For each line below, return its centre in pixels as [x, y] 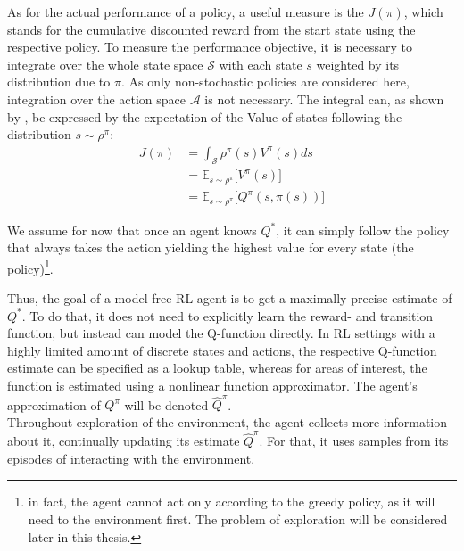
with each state [261, 64]
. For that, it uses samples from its [354, 441]
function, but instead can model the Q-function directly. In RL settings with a [221, 333]
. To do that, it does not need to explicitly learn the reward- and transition [228, 315]
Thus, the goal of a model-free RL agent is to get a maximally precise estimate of [230, 297]
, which [423, 12]
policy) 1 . [30, 267]
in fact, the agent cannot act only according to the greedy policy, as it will [232, 502]
